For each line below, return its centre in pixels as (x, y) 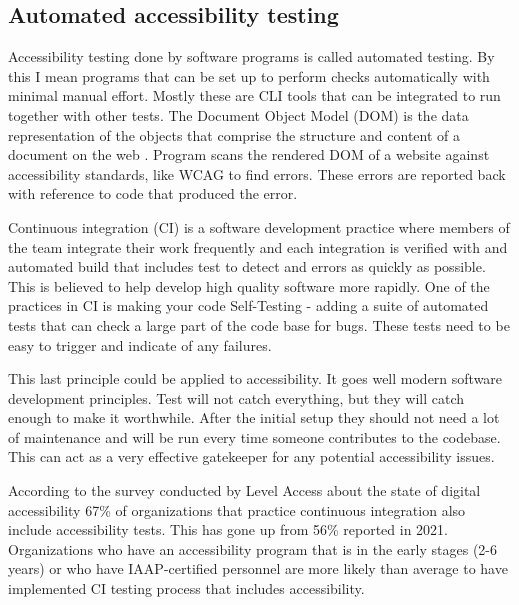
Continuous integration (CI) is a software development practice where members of (259, 226)
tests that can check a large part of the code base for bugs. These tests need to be (259, 324)
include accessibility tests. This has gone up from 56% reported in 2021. (228, 529)
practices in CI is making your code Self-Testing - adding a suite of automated (248, 305)
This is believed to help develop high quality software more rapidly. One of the (249, 285)
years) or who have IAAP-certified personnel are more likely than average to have (258, 568)
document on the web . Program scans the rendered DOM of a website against (249, 154)
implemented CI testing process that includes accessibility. (186, 588)
